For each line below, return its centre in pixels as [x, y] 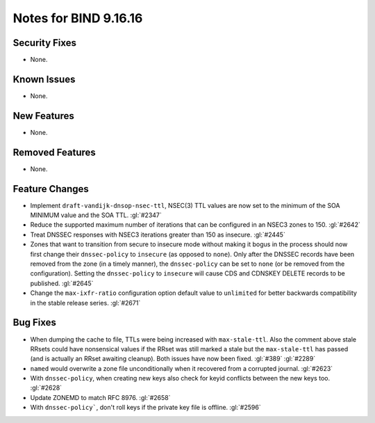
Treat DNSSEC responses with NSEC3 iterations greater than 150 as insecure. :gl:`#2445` [158, 234]
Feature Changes [51, 189]
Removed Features [55, 152]
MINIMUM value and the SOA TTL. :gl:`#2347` [96, 215]
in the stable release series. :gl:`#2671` [85, 303]
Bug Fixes [35, 322]
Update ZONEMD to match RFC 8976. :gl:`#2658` [100, 397]
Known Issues [44, 79]
